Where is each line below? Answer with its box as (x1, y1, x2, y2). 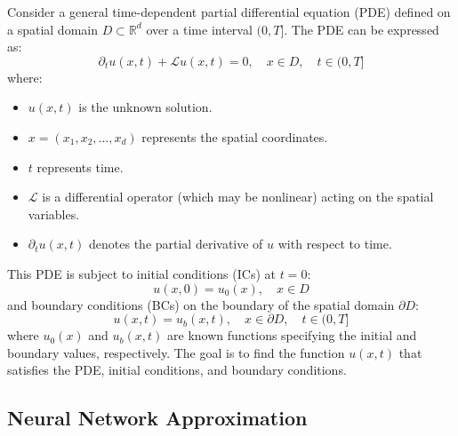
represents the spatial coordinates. (141, 127, 328, 146)
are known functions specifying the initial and (167, 326, 417, 345)
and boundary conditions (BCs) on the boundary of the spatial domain (7, 295, 395, 313)
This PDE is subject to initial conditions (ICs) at (7, 264, 276, 282)
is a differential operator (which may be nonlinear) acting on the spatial (42, 187, 434, 206)
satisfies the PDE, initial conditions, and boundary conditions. (7, 361, 347, 379)
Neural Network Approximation (7, 404, 308, 432)
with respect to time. (277, 234, 392, 253)
